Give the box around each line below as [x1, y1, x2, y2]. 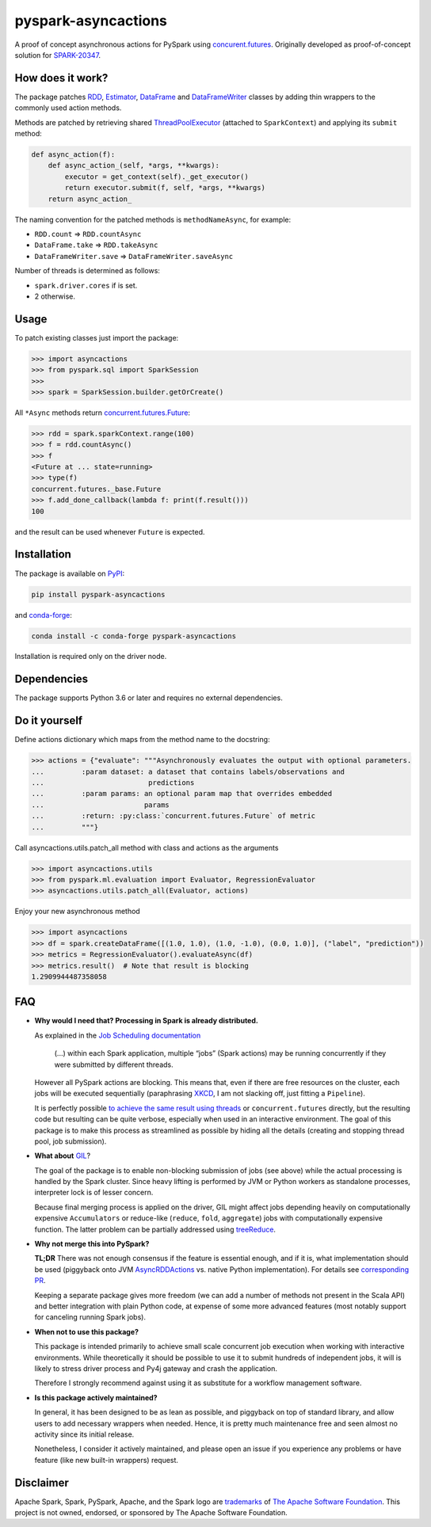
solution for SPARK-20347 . [14, 50, 101, 59]
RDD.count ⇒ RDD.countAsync [34, 229, 142, 238]
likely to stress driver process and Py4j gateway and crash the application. [34, 1363, 277, 1373]
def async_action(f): [31, 150, 116, 158]
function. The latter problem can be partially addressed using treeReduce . [34, 1224, 277, 1234]
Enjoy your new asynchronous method [14, 907, 140, 916]
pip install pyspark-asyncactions [31, 590, 166, 599]
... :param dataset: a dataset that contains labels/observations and [31, 767, 345, 776]
